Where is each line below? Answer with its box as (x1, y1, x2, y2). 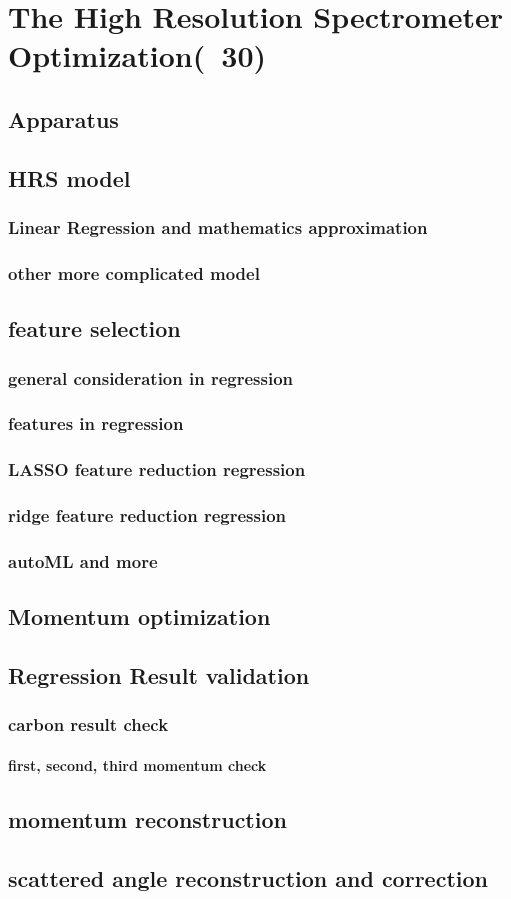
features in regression (8, 411, 184, 436)
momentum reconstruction (8, 803, 287, 834)
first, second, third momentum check (8, 754, 267, 775)
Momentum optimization (8, 601, 271, 632)
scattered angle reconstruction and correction (8, 862, 488, 893)
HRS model (8, 162, 131, 193)
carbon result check (8, 712, 169, 737)
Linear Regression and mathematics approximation (8, 215, 428, 240)
